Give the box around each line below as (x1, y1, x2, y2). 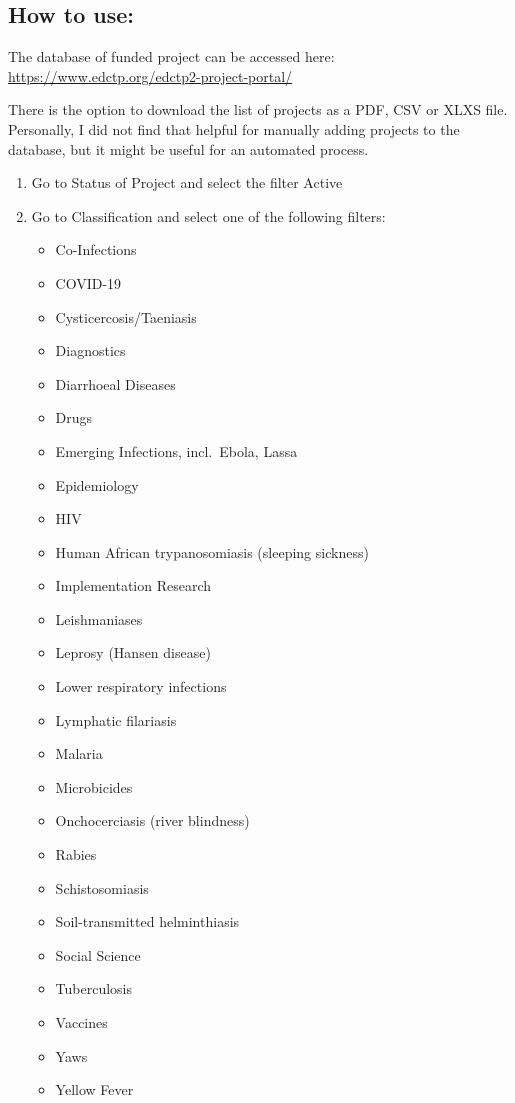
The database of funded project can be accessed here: (8, 46, 335, 67)
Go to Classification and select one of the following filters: (31, 205, 386, 226)
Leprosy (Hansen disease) (55, 642, 211, 663)
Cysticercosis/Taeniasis (55, 306, 197, 327)
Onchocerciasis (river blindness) (55, 810, 250, 831)
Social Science (55, 944, 141, 965)
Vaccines (55, 1012, 108, 1033)
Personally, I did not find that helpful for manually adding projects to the (8, 118, 460, 139)
